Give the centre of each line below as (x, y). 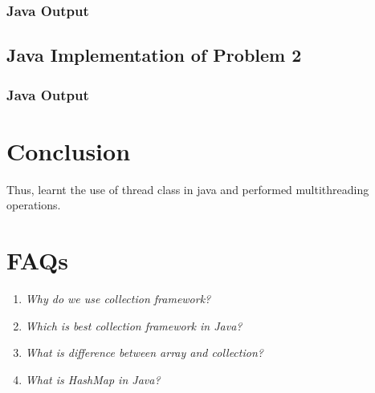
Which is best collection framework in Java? (134, 325)
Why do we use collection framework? (118, 298)
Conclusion (69, 150)
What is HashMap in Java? (93, 379)
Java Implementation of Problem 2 (154, 55)
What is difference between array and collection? (144, 352)
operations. (34, 205)
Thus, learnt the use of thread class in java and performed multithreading (188, 189)
